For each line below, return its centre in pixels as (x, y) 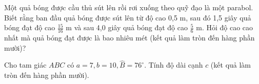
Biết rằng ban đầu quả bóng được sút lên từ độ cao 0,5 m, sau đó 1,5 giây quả (128, 17)
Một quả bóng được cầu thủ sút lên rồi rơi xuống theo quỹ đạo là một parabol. (129, 7)
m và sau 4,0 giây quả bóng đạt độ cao (127, 27)
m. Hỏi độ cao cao (225, 27)
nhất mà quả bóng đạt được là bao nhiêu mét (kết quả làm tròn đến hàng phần (129, 38)
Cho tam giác (25, 65)
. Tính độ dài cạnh (174, 65)
